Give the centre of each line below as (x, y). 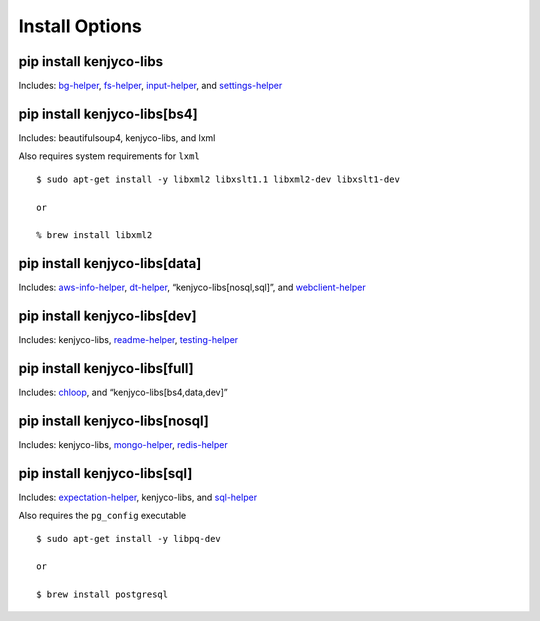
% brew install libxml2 (94, 235)
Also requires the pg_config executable (102, 516)
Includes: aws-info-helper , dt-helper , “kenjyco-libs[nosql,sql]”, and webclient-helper (192, 287)
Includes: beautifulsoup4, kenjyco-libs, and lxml (117, 137)
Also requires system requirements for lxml (109, 156)
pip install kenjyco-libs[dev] (107, 316)
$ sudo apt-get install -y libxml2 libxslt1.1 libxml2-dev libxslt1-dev (218, 179)
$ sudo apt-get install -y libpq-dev (129, 538)
